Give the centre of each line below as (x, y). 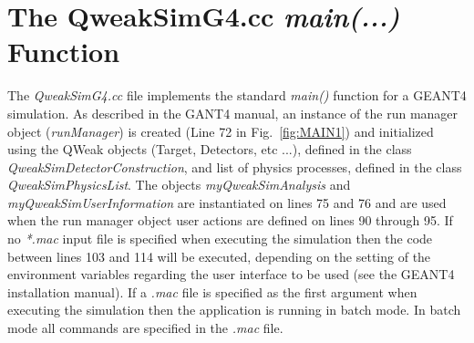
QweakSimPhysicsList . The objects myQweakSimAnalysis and (179, 185)
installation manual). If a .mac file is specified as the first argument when (212, 291)
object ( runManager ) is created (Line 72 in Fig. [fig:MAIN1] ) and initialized (221, 131)
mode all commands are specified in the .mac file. (145, 328)
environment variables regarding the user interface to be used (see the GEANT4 (231, 274)
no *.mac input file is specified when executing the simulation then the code (220, 239)
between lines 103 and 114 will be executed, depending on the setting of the (219, 256)
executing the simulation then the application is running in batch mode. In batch (234, 310)
